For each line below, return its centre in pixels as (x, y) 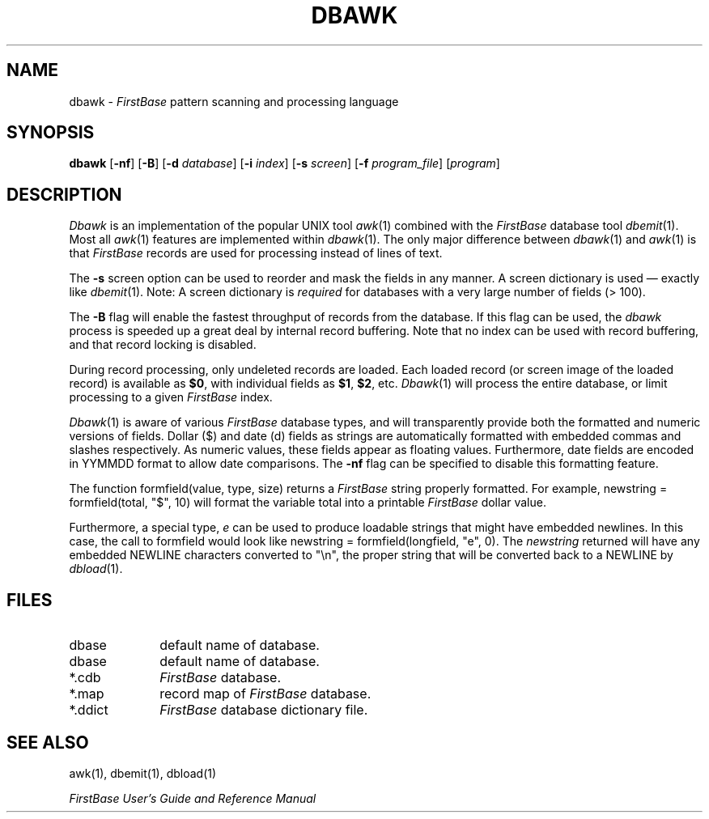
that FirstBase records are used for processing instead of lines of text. (256, 253)
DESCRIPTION (64, 194)
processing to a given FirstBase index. (171, 397)
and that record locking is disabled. (163, 345)
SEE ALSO (48, 742)
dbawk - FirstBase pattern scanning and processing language (234, 101)
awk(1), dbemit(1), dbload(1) (143, 773)
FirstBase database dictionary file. (264, 710)
